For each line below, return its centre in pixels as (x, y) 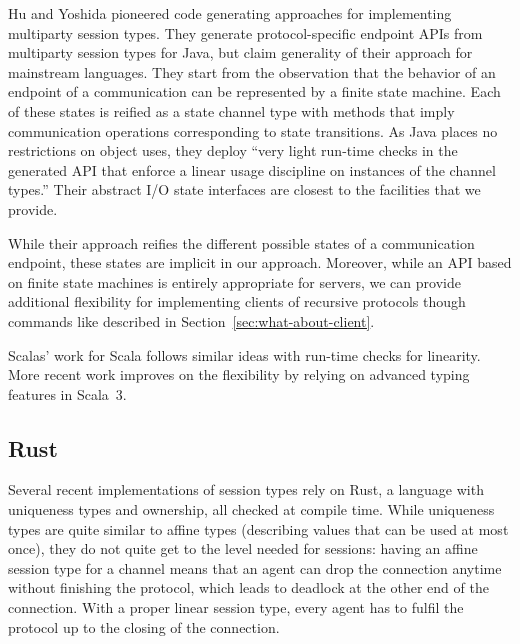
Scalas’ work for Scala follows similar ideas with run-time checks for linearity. (244, 354)
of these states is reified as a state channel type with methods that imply (231, 110)
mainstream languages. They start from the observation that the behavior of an (252, 71)
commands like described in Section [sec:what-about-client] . (191, 320)
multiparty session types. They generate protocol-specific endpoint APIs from (245, 32)
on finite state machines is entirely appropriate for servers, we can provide (234, 281)
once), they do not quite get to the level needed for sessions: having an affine (243, 548)
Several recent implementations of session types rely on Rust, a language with (246, 489)
